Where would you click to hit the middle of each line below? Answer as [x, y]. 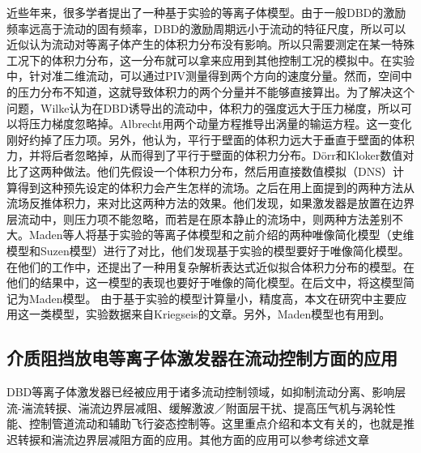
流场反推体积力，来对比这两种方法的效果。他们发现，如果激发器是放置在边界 [210, 203]
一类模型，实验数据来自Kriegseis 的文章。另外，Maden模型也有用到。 [210, 314]
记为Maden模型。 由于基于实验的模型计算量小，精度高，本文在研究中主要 [201, 298]
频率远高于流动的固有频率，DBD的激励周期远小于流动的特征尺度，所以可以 [206, 28]
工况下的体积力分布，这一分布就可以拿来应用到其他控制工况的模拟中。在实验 [210, 60]
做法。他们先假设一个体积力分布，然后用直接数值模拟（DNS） [228, 171]
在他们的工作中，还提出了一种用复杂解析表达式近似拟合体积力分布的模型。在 [210, 266]
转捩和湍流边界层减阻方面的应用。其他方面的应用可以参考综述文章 [193, 439]
